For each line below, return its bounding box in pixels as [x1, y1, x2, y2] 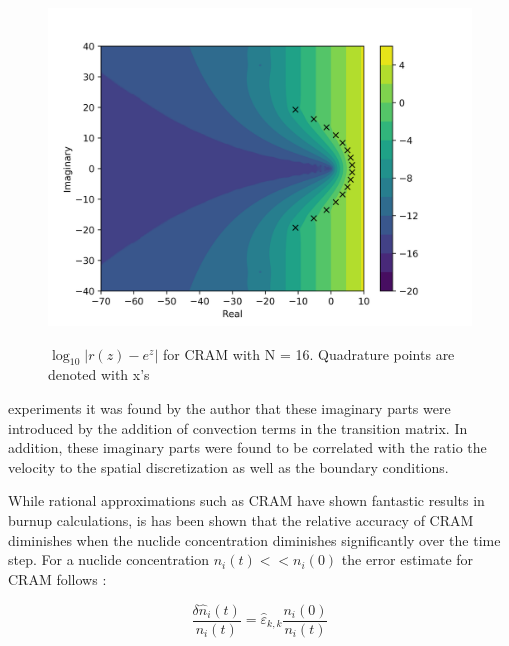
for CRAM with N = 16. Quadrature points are [162, 343, 455, 364]
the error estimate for [341, 549, 474, 570]
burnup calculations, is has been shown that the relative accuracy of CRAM [8, 509, 474, 530]
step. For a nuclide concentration [8, 549, 210, 570]
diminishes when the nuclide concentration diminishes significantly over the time [8, 529, 501, 550]
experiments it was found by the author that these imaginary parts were [8, 397, 451, 418]
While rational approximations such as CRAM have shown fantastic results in [8, 490, 485, 511]
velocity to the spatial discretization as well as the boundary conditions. [8, 456, 449, 477]
